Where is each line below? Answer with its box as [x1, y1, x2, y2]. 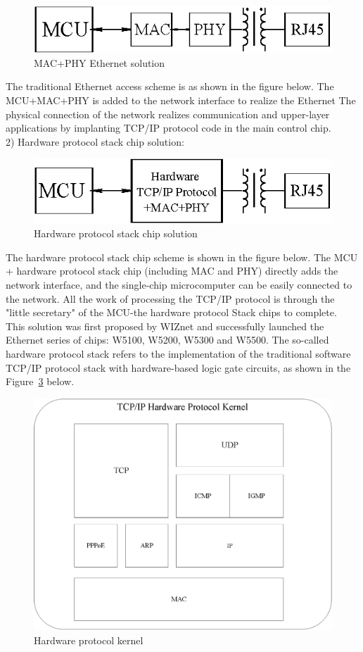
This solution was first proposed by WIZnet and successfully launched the [6, 318, 324, 333]
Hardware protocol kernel [34, 632, 144, 647]
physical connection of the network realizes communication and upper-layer [6, 106, 330, 121]
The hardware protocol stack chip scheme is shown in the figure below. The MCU [6, 249, 358, 264]
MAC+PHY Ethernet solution [34, 55, 165, 70]
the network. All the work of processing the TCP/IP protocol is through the [6, 291, 335, 306]
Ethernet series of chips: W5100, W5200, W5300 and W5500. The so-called [6, 332, 329, 347]
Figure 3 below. [6, 374, 75, 389]
